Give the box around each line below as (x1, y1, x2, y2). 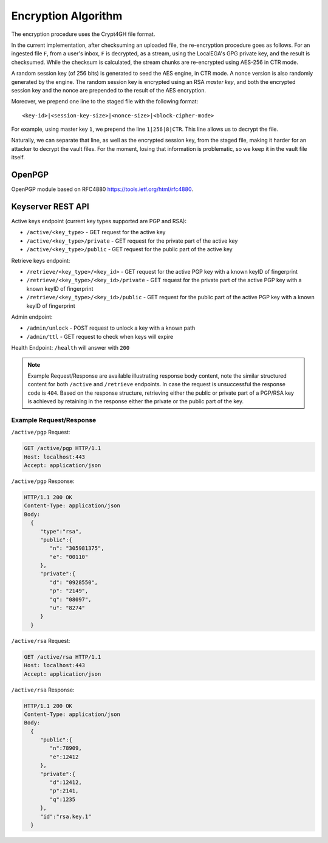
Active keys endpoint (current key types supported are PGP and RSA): (11, 218, 186, 225)
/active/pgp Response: (11, 477, 75, 485)
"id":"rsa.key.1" (39, 813, 92, 820)
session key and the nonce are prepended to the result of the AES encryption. (11, 86, 207, 94)
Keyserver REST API (11, 201, 89, 212)
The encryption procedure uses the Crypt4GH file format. (11, 30, 155, 38)
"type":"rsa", (39, 528, 82, 535)
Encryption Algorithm (11, 9, 123, 23)
